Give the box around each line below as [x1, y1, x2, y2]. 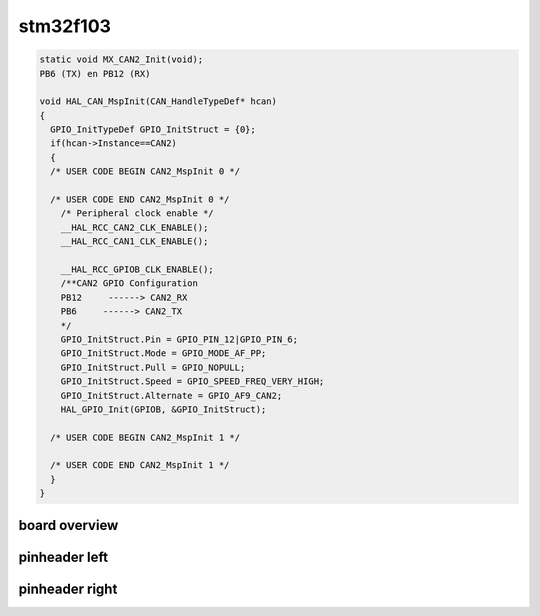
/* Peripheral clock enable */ [60, 208, 214, 219]
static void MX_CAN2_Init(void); [39, 54, 204, 65]
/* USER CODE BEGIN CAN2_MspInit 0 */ [50, 166, 240, 177]
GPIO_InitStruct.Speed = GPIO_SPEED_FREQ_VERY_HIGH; [60, 376, 325, 387]
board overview [18, 516, 119, 534]
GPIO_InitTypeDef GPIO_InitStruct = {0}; [50, 124, 257, 135]
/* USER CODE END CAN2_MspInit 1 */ [50, 460, 230, 471]
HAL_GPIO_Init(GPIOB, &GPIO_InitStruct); [60, 403, 267, 415]
